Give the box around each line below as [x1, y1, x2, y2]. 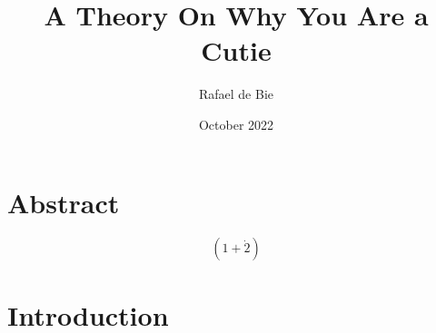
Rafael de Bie [198, 84, 274, 103]
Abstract [7, 183, 120, 220]
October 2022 [198, 114, 274, 133]
